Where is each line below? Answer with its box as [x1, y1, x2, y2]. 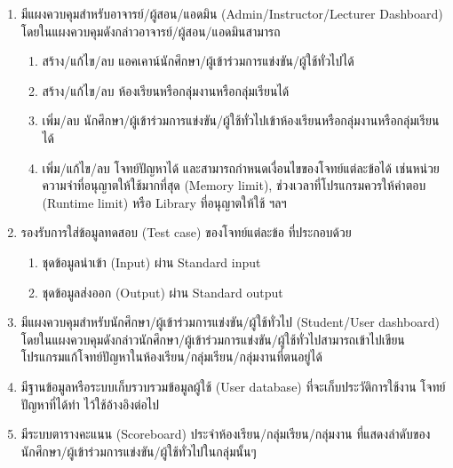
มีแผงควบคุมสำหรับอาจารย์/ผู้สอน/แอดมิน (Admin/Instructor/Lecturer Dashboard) [20, 4, 443, 22]
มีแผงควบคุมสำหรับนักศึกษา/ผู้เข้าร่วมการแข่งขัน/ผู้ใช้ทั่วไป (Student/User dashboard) [20, 313, 440, 331]
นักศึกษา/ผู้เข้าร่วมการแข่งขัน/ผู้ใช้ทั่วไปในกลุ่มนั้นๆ [20, 441, 257, 460]
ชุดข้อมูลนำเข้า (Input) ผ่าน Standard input [42, 252, 261, 271]
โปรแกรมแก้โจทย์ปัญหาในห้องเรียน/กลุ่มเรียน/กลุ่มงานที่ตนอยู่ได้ [20, 347, 322, 366]
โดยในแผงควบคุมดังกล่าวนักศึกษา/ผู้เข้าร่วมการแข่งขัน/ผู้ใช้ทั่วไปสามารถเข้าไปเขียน [20, 329, 405, 348]
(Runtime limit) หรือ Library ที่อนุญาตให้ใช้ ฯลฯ [42, 193, 287, 211]
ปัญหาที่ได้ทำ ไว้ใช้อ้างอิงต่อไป [20, 394, 160, 413]
